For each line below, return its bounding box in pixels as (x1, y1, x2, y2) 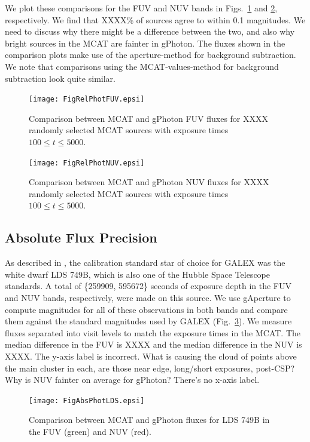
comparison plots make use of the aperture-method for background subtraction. (5, 48, 296, 61)
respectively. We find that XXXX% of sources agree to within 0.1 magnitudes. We (5, 13, 306, 26)
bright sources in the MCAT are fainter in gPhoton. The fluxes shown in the (5, 36, 285, 49)
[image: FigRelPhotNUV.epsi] (29, 158, 145, 167)
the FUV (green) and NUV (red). (29, 425, 151, 438)
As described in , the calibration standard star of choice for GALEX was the (5, 256, 285, 269)
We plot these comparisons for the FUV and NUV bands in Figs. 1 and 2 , (5, 2, 278, 14)
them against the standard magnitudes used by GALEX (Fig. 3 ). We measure (5, 315, 292, 327)
